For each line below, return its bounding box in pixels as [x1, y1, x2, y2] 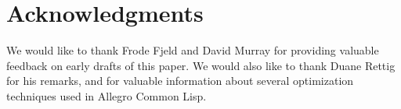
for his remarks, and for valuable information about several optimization [6, 72, 354, 89]
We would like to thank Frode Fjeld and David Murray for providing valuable [6, 42, 379, 58]
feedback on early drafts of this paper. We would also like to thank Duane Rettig [6, 57, 396, 73]
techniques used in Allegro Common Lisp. [6, 87, 207, 104]
